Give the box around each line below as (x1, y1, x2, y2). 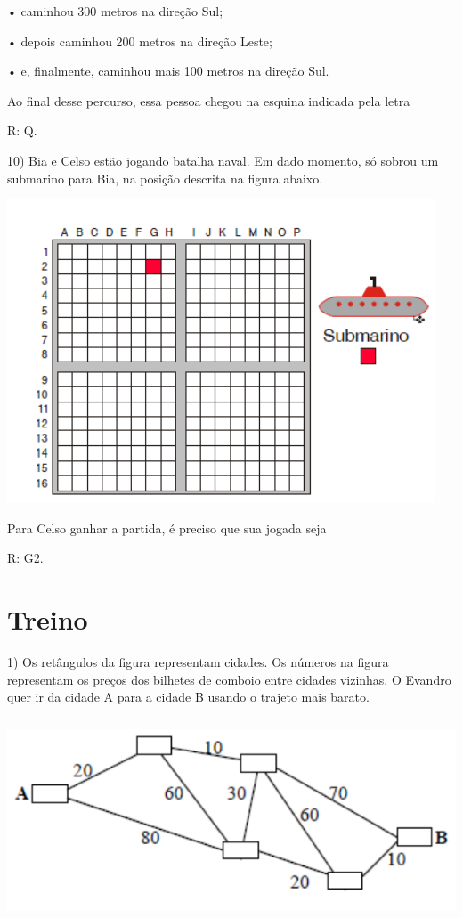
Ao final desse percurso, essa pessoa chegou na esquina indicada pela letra (7, 91, 410, 110)
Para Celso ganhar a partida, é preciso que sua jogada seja (7, 518, 327, 537)
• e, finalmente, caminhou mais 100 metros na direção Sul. (7, 61, 329, 80)
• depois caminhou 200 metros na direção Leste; (7, 31, 272, 50)
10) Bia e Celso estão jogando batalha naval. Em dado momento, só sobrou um (7, 150, 439, 169)
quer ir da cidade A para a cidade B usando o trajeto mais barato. (7, 687, 370, 706)
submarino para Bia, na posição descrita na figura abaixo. (7, 168, 323, 187)
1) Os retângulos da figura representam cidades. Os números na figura (7, 653, 389, 671)
